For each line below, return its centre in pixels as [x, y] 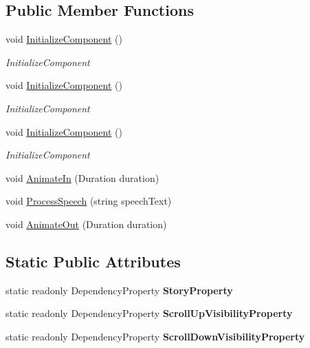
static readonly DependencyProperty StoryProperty [119, 290]
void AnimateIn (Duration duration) [82, 177]
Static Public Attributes [93, 261]
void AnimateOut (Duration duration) [86, 224]
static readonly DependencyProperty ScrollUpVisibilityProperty [149, 313]
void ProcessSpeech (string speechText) [89, 201]
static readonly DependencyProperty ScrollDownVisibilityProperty [155, 336]
